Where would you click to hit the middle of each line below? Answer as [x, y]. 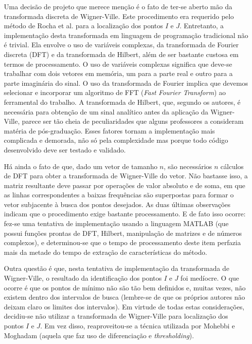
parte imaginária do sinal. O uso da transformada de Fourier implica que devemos [126, 83]
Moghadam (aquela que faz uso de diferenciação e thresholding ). [99, 335]
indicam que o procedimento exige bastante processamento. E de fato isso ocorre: [125, 214]
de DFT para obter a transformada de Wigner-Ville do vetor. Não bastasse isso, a [126, 176]
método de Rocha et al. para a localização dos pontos [84, 26]
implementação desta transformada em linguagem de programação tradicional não [126, 35]
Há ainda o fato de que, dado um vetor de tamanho [81, 166]
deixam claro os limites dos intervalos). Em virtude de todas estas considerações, [124, 306]
